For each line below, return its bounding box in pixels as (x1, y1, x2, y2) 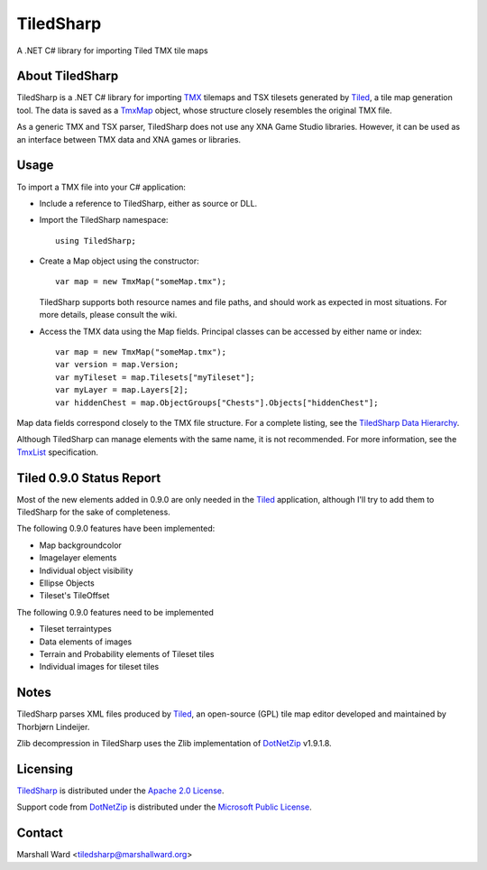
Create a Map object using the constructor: (39, 255, 199, 266)
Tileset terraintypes (39, 624, 112, 634)
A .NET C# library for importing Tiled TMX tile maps (16, 45, 208, 56)
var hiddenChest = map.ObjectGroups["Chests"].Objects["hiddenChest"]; (55, 397, 379, 408)
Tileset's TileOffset (39, 590, 110, 601)
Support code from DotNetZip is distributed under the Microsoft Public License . (16, 801, 312, 812)
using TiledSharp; (55, 236, 137, 245)
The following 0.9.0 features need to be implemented (16, 606, 214, 617)
